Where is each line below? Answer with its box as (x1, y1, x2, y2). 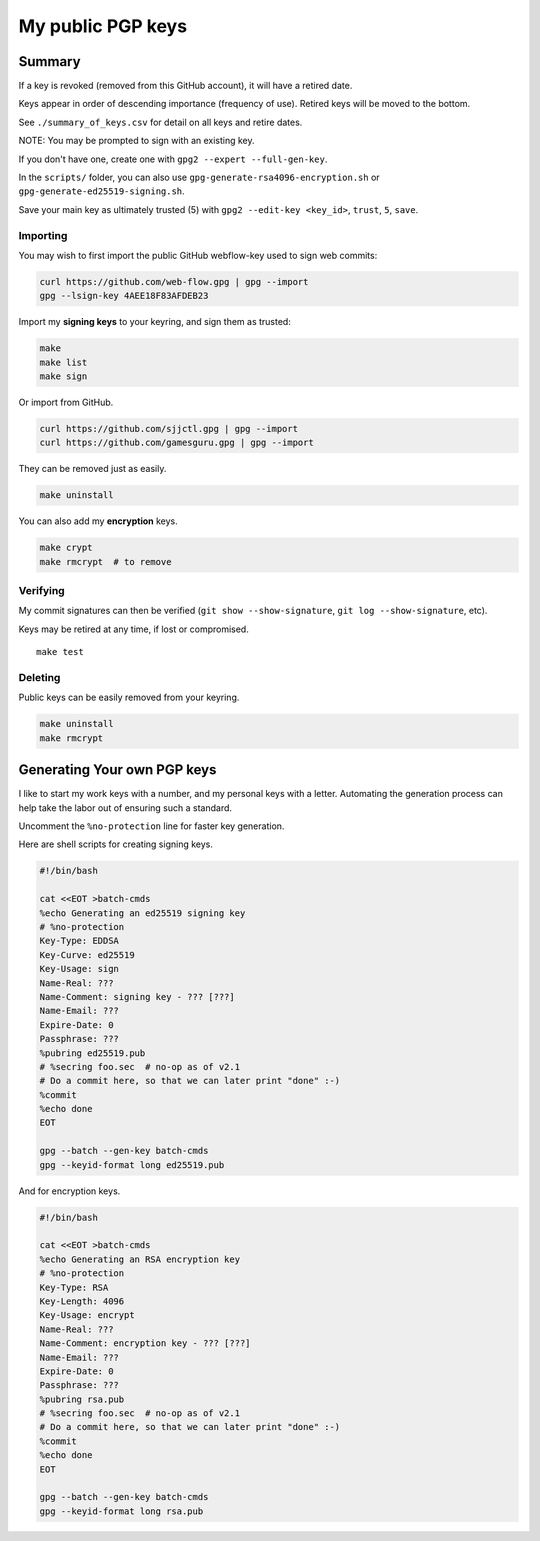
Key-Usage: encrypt (39, 1310, 135, 1321)
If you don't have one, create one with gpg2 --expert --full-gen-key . (18, 153, 328, 165)
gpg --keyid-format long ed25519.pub (39, 1159, 225, 1170)
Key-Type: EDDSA (39, 935, 120, 947)
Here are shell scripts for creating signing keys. (18, 838, 214, 850)
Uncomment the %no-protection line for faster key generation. (18, 820, 285, 832)
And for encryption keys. (18, 1185, 121, 1197)
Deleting (18, 671, 61, 685)
